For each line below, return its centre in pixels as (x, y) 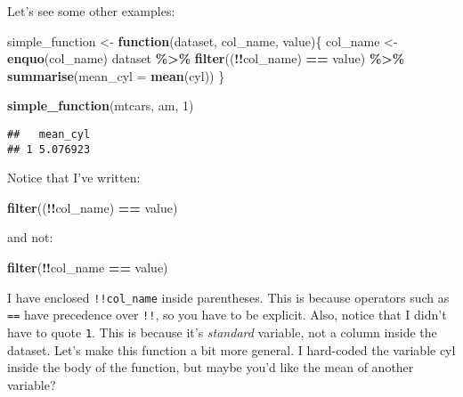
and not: (30, 237)
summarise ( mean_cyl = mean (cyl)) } (116, 75)
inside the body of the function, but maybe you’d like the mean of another (211, 367)
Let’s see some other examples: (91, 11)
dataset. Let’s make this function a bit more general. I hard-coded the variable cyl (231, 349)
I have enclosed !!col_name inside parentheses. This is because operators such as (228, 297)
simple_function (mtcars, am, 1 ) (101, 105)
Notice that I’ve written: (74, 178)
